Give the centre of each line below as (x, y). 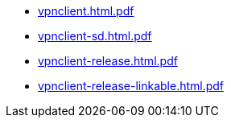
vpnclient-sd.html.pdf (95, 36)
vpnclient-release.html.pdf (108, 61)
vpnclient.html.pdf (86, 11)
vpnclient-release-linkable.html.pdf (131, 86)
